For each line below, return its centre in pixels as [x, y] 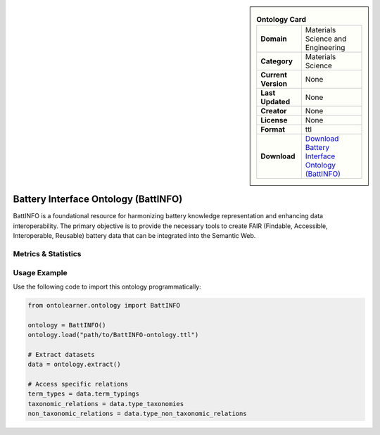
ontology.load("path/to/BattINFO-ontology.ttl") [113, 335]
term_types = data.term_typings [84, 394]
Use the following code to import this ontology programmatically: [107, 286]
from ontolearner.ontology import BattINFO [104, 305]
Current [274, 75]
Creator [274, 111]
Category [277, 61]
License [274, 120]
